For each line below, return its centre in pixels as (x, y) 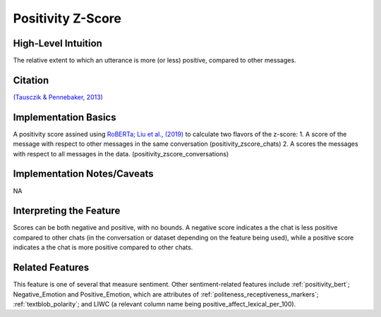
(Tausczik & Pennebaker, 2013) (58, 97)
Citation (31, 80)
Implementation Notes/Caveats (84, 174)
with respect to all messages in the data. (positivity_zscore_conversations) (121, 154)
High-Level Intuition (58, 43)
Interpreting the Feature (67, 211)
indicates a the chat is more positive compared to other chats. (103, 247)
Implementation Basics (65, 117)
